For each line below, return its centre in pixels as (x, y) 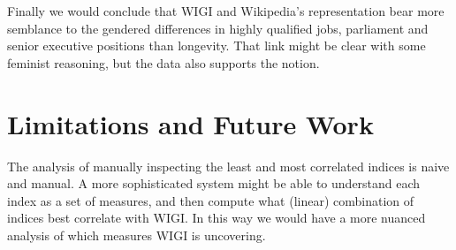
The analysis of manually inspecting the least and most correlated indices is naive (228, 166)
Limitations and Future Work (190, 123)
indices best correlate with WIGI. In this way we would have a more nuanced (217, 218)
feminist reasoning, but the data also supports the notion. (163, 62)
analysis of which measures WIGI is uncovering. (137, 235)
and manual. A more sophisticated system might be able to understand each (214, 183)
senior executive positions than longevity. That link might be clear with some (217, 45)
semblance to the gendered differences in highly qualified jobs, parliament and (218, 28)
